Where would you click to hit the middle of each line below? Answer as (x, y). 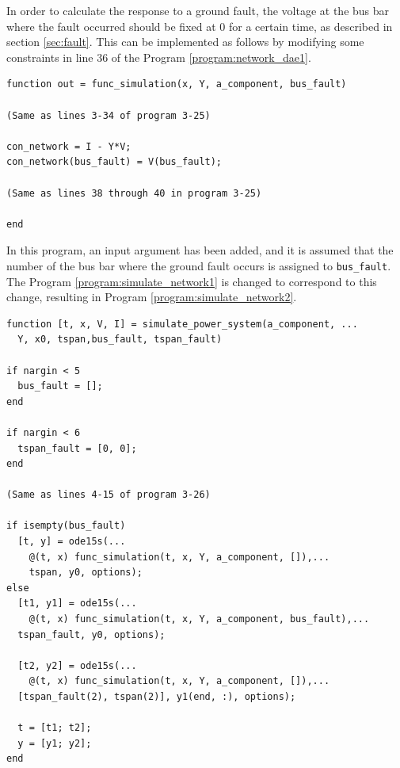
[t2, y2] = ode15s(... (77, 665)
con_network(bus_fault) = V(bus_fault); (114, 162)
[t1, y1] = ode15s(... (77, 604)
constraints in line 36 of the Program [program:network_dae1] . (159, 57)
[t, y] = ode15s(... (72, 542)
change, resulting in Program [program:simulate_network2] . (152, 297)
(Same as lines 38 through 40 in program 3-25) (134, 193)
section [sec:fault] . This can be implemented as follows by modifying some (185, 42)
